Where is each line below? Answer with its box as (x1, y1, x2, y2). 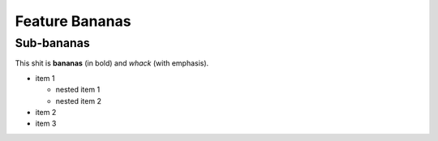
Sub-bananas (15, 36, 90, 50)
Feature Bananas (15, 12, 131, 30)
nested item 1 (55, 85, 101, 95)
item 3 (35, 118, 57, 129)
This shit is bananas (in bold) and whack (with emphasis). (15, 58, 209, 68)
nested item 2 (55, 96, 101, 105)
